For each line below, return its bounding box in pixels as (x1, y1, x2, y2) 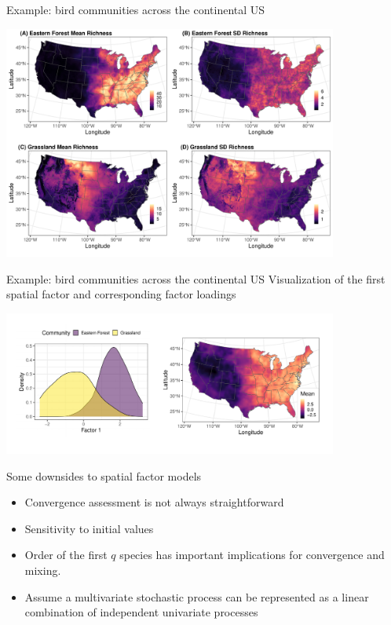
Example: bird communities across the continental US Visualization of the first (6, 270, 386, 287)
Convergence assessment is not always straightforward (24, 494, 284, 510)
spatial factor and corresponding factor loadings (6, 286, 236, 302)
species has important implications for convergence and (119, 546, 385, 563)
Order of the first (24, 546, 108, 563)
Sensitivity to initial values (24, 520, 154, 536)
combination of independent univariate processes (24, 604, 258, 620)
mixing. (24, 562, 61, 579)
